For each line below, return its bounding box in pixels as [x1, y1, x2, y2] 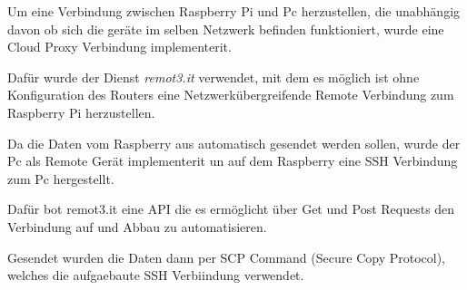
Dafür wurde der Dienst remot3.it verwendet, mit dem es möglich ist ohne [7, 67, 420, 86]
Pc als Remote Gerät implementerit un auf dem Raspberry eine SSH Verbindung [7, 151, 458, 170]
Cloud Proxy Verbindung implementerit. [7, 37, 232, 56]
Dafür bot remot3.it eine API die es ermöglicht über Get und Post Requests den [7, 199, 455, 218]
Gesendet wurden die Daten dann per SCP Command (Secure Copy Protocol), [7, 247, 445, 266]
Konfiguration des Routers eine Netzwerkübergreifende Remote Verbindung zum [7, 85, 454, 104]
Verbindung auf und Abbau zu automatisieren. [7, 217, 267, 236]
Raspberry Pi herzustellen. [7, 102, 155, 121]
